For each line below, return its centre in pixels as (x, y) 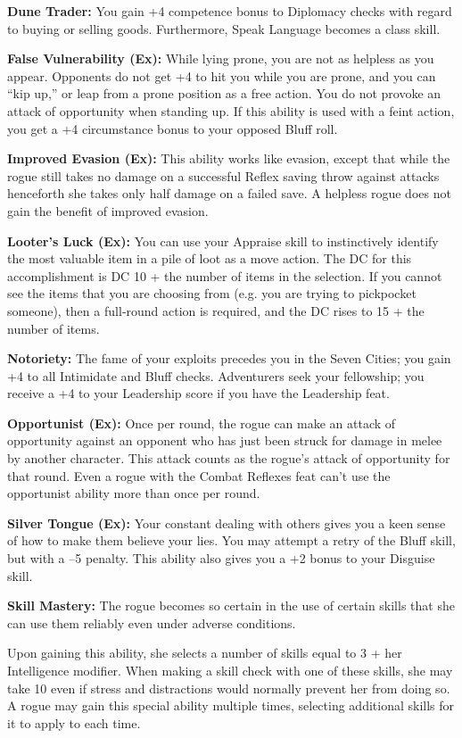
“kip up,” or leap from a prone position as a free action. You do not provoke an (224, 93)
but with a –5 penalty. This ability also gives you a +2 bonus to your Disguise (221, 558)
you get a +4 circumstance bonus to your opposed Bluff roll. (173, 128)
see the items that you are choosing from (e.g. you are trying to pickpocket (212, 293)
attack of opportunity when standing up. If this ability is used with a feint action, (231, 110)
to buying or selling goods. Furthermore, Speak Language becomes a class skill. (224, 28)
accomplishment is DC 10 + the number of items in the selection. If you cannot (225, 275)
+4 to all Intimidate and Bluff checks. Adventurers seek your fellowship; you (216, 375)
